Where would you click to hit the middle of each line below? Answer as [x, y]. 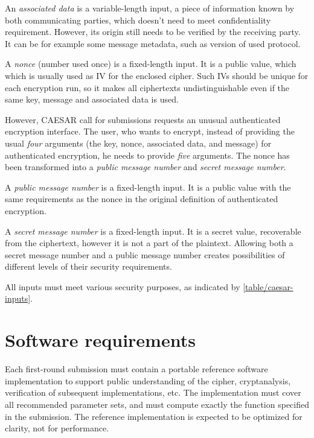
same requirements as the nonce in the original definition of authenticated [142, 199]
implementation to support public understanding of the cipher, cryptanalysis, [148, 380]
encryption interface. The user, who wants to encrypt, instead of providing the [150, 131]
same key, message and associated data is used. [92, 99]
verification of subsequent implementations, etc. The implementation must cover [153, 392]
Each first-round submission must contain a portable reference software [136, 369]
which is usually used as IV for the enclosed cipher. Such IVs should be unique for [157, 75]
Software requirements [100, 340]
